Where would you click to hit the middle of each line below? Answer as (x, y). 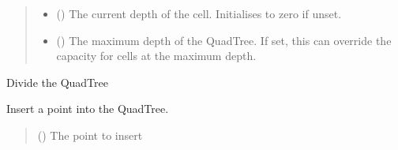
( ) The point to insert (90, 135)
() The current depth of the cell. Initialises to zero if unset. (199, 13)
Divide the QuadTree (57, 82)
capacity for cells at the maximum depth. (156, 56)
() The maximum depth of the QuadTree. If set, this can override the (224, 40)
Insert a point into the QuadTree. (88, 109)
